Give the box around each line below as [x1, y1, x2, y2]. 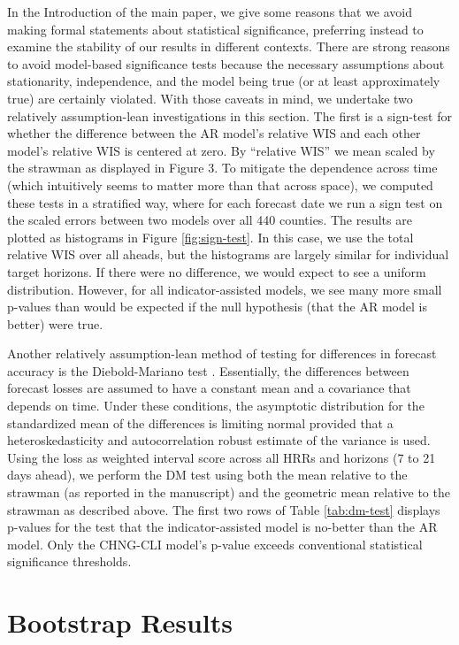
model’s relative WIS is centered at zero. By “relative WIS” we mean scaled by [7, 141, 435, 159]
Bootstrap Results [7, 604, 233, 641]
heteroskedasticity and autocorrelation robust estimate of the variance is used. [7, 431, 431, 449]
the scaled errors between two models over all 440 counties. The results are [7, 211, 412, 229]
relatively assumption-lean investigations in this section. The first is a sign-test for [7, 106, 452, 125]
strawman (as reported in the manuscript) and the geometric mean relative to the [7, 483, 450, 502]
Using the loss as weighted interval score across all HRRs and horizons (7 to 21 [7, 448, 436, 466]
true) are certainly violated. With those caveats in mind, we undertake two [7, 88, 413, 107]
